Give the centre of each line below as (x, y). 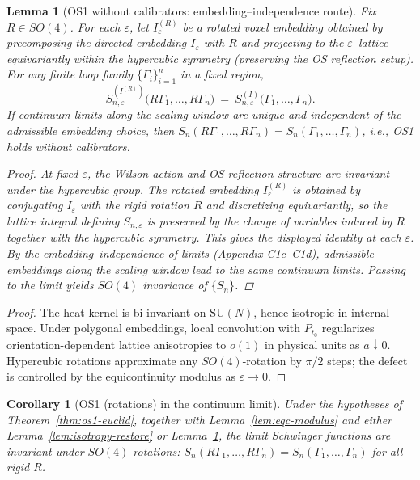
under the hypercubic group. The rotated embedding (133, 189)
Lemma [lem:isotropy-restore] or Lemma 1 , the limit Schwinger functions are (199, 435)
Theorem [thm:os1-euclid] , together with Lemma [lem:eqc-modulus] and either (199, 419)
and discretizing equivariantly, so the (297, 205)
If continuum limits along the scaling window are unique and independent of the (204, 114)
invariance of (175, 285)
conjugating (35, 205)
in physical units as (312, 345)
